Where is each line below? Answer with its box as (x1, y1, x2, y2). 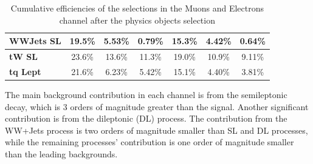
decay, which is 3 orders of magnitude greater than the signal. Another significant (5, 100, 309, 113)
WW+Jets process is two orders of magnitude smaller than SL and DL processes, (5, 123, 308, 136)
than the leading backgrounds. (5, 147, 118, 160)
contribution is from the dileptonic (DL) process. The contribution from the (5, 112, 287, 125)
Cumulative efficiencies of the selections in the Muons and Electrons (10, 2, 264, 14)
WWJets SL (9, 34, 61, 47)
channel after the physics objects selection (59, 13, 215, 26)
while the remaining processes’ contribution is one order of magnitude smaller (5, 136, 294, 148)
